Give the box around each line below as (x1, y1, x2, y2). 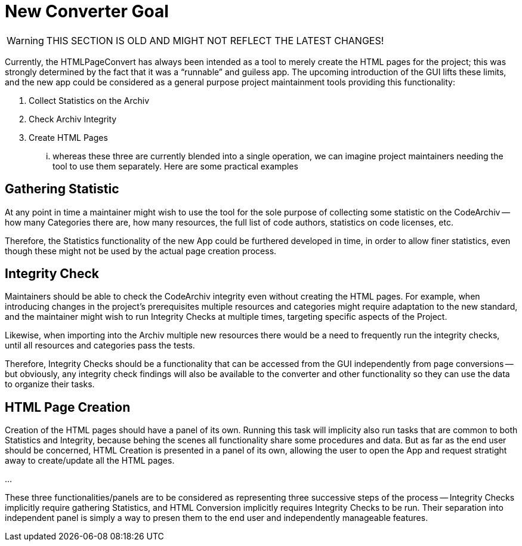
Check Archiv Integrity (29, 113, 117, 124)
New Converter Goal (5, 1, 169, 21)
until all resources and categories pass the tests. (5, 340, 195, 351)
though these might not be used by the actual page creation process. (5, 245, 277, 256)
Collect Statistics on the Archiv (29, 95, 150, 106)
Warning (7, 34, 44, 47)
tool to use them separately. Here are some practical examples (52, 161, 298, 171)
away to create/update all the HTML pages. (5, 455, 175, 466)
